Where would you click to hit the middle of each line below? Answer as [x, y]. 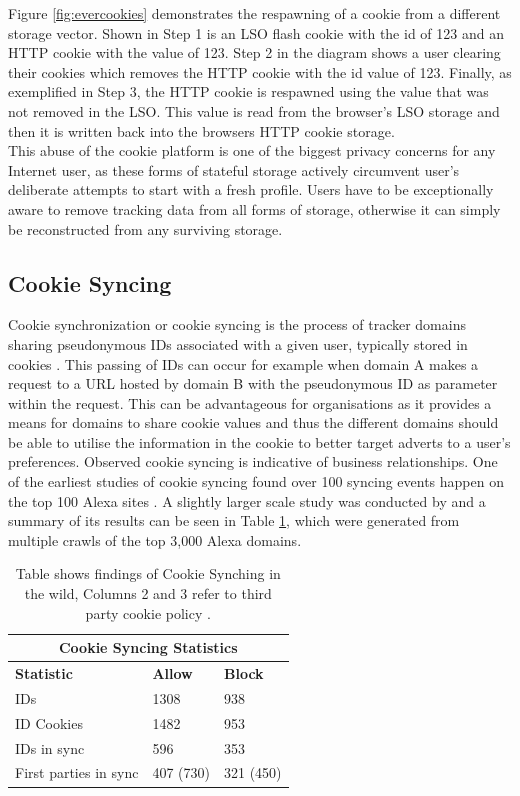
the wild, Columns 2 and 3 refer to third [148, 593]
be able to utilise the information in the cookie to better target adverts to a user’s [259, 441]
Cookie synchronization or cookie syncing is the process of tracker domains [237, 324]
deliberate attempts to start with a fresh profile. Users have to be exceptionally [251, 189]
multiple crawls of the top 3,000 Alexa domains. [155, 539]
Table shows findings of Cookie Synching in [148, 573]
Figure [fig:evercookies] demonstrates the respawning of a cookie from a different [254, 13]
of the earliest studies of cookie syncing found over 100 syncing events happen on [256, 481]
